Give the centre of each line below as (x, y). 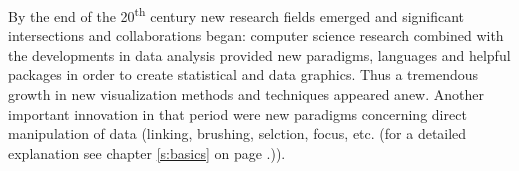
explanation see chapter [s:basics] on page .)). (147, 152)
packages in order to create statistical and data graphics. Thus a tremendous (243, 74)
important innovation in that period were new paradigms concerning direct (237, 113)
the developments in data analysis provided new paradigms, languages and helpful (259, 54)
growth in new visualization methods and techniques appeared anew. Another (246, 94)
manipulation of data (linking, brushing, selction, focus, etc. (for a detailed (237, 133)
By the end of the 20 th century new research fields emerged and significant (236, 14)
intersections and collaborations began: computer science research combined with (256, 35)
